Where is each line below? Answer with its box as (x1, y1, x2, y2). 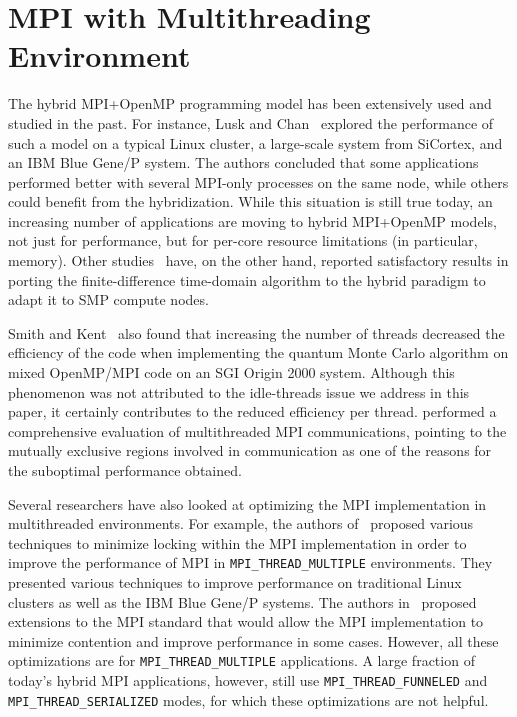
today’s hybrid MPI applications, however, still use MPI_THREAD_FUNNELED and (8, 670, 488, 691)
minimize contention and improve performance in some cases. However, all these (8, 630, 499, 651)
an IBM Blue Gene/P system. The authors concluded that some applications (8, 152, 479, 173)
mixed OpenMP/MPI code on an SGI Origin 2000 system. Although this (8, 362, 455, 383)
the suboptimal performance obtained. (8, 460, 242, 480)
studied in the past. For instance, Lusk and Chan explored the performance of (8, 112, 494, 133)
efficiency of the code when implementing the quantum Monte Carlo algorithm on (8, 342, 509, 363)
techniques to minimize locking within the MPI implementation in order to (8, 532, 467, 553)
